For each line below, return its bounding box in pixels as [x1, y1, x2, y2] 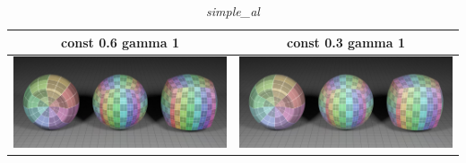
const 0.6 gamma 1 [61, 32, 179, 51]
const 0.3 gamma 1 [287, 32, 405, 51]
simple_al [206, 2, 260, 20]
